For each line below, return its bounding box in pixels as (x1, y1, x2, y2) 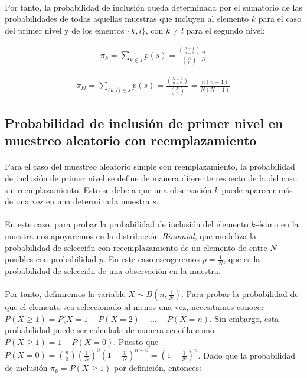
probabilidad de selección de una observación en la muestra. (5, 265, 221, 277)
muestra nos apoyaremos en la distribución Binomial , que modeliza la (5, 230, 256, 242)
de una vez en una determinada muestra (5, 195, 150, 207)
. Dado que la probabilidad (198, 348, 296, 361)
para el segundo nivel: (186, 24, 265, 36)
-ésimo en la (255, 218, 299, 230)
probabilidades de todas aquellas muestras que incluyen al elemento (5, 12, 249, 25)
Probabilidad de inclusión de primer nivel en (5, 114, 283, 132)
